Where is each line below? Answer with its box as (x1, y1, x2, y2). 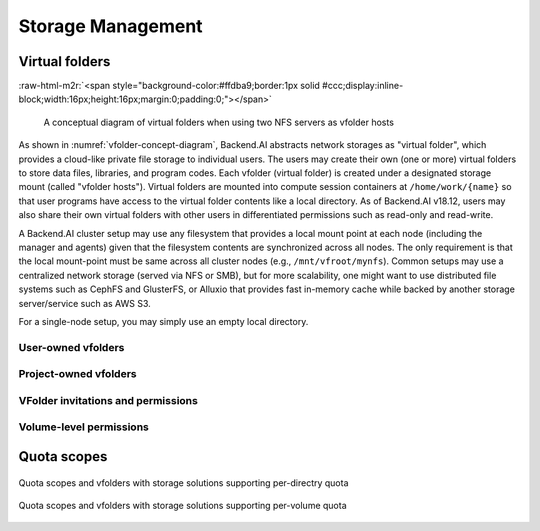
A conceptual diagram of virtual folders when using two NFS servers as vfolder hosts (43, 116, 395, 128)
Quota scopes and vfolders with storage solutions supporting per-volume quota (18, 499, 347, 511)
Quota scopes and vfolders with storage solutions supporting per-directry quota (18, 476, 349, 489)
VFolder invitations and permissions (18, 393, 199, 407)
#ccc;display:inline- (321, 80, 404, 92)
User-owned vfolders (18, 340, 125, 354)
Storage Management (18, 15, 204, 37)
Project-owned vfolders (18, 367, 137, 381)
